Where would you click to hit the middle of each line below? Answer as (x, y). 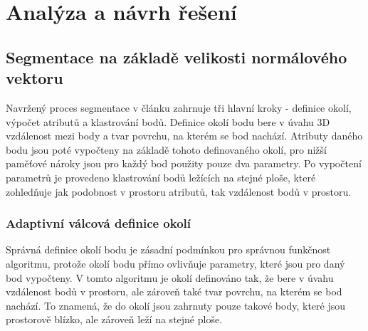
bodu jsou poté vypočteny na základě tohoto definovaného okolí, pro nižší (166, 149)
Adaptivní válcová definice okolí (99, 223)
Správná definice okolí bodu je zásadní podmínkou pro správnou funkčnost (168, 249)
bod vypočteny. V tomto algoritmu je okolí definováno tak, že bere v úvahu (170, 277)
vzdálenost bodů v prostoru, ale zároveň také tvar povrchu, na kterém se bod (174, 291)
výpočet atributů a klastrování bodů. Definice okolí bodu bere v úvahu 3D (168, 121)
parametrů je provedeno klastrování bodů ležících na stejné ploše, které (161, 177)
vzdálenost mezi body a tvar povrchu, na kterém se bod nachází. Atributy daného (184, 136)
